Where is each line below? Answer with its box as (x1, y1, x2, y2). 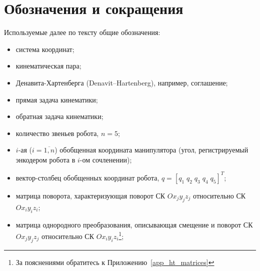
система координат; (15, 43, 74, 54)
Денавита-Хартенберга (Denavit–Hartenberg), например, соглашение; (15, 77, 228, 87)
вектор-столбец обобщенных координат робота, (15, 172, 159, 182)
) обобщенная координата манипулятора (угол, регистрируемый (54, 144, 248, 155)
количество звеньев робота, (15, 127, 99, 138)
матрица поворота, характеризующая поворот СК (15, 190, 165, 200)
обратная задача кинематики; (15, 111, 103, 121)
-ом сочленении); (79, 154, 132, 164)
